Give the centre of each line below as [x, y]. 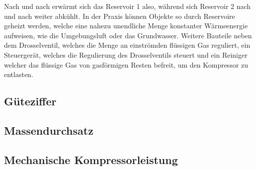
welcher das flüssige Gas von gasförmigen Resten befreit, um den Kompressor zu [126, 64]
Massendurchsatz [49, 130]
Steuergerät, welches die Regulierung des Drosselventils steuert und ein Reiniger [126, 54]
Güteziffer [30, 101]
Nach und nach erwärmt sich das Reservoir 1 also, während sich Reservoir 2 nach [128, 6]
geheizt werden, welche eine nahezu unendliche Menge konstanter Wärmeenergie [126, 26]
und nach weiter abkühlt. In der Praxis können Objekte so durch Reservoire [120, 16]
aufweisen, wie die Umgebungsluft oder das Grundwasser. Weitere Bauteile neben [128, 35]
